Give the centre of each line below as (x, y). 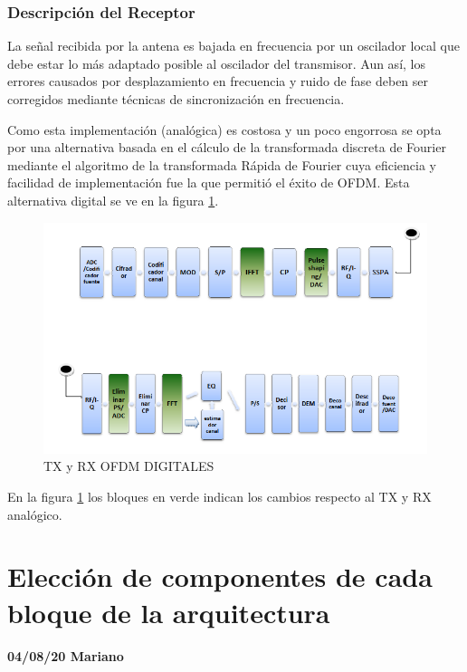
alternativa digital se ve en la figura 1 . (113, 200)
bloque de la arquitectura (169, 612)
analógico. (35, 514)
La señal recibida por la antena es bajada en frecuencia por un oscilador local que (233, 46)
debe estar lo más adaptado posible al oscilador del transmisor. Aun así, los (216, 63)
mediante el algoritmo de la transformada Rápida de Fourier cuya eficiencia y (222, 164)
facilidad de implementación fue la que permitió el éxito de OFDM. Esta (209, 182)
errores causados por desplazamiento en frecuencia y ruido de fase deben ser (218, 81)
